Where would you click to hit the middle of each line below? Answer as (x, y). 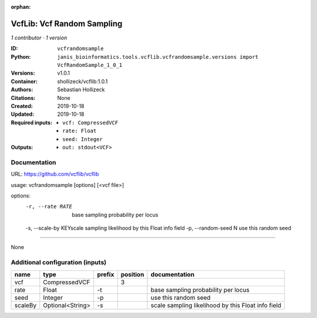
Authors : (22, 90)
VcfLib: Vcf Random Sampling (67, 24)
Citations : (23, 98)
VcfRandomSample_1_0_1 (90, 65)
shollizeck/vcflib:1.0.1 (82, 81)
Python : (21, 56)
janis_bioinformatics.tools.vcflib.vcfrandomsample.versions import (158, 57)
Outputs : (22, 147)
